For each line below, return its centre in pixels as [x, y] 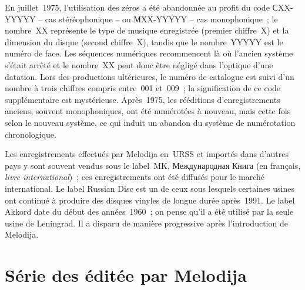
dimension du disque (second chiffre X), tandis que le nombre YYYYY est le [144, 41]
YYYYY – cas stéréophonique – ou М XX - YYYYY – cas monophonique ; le [141, 19]
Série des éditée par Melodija [126, 275]
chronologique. [31, 134]
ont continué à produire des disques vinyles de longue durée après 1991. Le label [150, 200]
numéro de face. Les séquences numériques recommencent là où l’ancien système [149, 53]
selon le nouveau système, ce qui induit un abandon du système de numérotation [150, 122]
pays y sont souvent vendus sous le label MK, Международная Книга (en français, [153, 165]
